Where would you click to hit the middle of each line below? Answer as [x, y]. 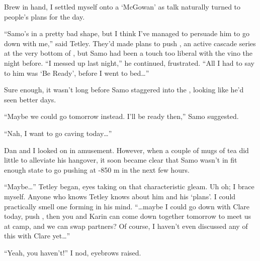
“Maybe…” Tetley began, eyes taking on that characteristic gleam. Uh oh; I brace [129, 186]
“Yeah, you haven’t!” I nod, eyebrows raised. [73, 252]
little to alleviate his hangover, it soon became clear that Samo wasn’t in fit [121, 160]
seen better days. [30, 99]
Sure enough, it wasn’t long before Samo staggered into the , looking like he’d [124, 90]
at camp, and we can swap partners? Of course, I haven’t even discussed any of [126, 226]
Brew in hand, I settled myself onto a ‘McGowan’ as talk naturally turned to [122, 7]
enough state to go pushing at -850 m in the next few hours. [97, 169]
